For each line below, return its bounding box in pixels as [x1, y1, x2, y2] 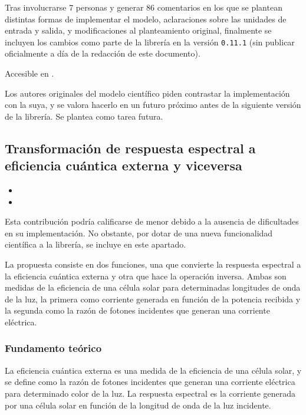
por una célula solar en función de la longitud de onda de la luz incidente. [5, 398, 271, 411]
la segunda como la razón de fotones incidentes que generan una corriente [5, 304, 270, 317]
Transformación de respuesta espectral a [5, 139, 256, 157]
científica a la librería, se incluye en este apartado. [5, 238, 186, 251]
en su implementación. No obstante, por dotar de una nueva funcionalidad [5, 226, 273, 239]
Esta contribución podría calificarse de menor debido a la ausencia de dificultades [5, 215, 299, 228]
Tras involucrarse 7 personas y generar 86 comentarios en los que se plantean [5, 1, 282, 13]
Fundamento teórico [5, 341, 102, 355]
